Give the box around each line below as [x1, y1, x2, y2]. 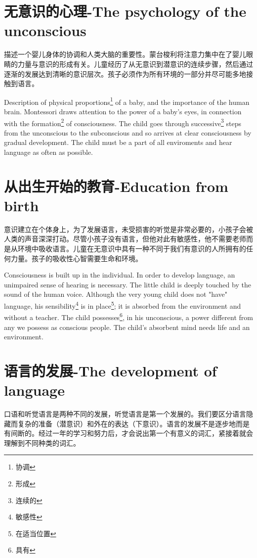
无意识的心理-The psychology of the [4, 1, 247, 21]
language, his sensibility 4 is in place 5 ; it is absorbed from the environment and [4, 299, 241, 311]
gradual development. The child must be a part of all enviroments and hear [4, 137, 232, 147]
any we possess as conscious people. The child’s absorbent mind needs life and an [4, 322, 250, 332]
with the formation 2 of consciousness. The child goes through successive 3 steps [4, 116, 241, 128]
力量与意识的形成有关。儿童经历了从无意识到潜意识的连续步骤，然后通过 [17, 58, 253, 69]
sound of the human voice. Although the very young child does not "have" [4, 289, 228, 299]
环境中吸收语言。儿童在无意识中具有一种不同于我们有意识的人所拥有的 [17, 243, 246, 254]
